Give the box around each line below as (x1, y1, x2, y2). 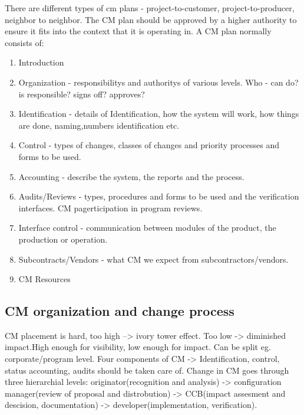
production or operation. (18, 233, 108, 245)
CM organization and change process (5, 302, 234, 320)
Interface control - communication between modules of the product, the (18, 221, 276, 234)
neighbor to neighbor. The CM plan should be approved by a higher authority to (5, 13, 297, 25)
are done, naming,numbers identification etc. (18, 119, 180, 131)
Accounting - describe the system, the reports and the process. (18, 170, 244, 182)
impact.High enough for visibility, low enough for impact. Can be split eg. (5, 341, 271, 353)
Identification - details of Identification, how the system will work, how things (18, 107, 299, 120)
